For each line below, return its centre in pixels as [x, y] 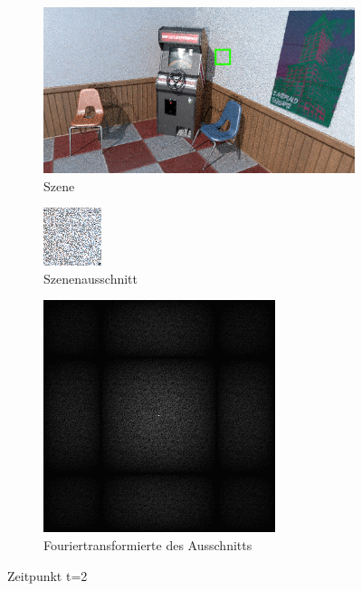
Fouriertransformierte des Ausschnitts [148, 545]
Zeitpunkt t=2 [48, 575]
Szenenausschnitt [90, 278]
